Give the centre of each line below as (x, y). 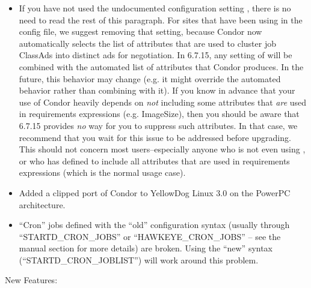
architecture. (42, 204)
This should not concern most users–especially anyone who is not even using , (162, 149)
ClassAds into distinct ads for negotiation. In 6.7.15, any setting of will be (155, 55)
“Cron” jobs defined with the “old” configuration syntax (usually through (154, 225)
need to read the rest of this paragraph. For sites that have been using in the (161, 19)
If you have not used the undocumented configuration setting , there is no (155, 8)
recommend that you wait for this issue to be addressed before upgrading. (155, 137)
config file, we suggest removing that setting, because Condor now (140, 31)
